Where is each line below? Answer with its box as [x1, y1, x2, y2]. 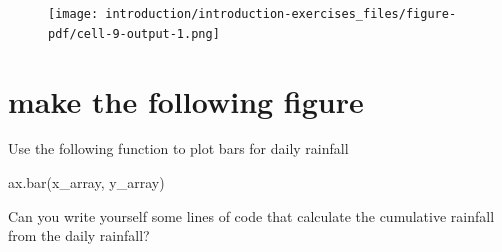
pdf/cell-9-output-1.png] [48, 26, 220, 41]
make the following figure [8, 80, 364, 121]
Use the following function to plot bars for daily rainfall [8, 138, 349, 159]
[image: [48, 7, 99, 21]
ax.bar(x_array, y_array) [8, 172, 165, 193]
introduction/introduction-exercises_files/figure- [105, 7, 457, 21]
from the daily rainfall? [8, 225, 150, 246]
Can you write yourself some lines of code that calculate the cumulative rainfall [8, 205, 495, 226]
